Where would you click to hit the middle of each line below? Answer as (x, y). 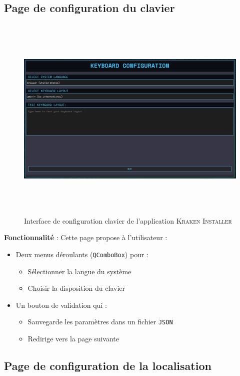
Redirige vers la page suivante (73, 339)
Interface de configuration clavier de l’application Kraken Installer (128, 220)
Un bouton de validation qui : (61, 305)
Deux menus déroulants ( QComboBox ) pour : (82, 254)
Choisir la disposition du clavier (76, 288)
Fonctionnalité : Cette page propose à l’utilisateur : (86, 237)
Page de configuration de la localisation (108, 365)
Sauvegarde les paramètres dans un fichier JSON (100, 322)
